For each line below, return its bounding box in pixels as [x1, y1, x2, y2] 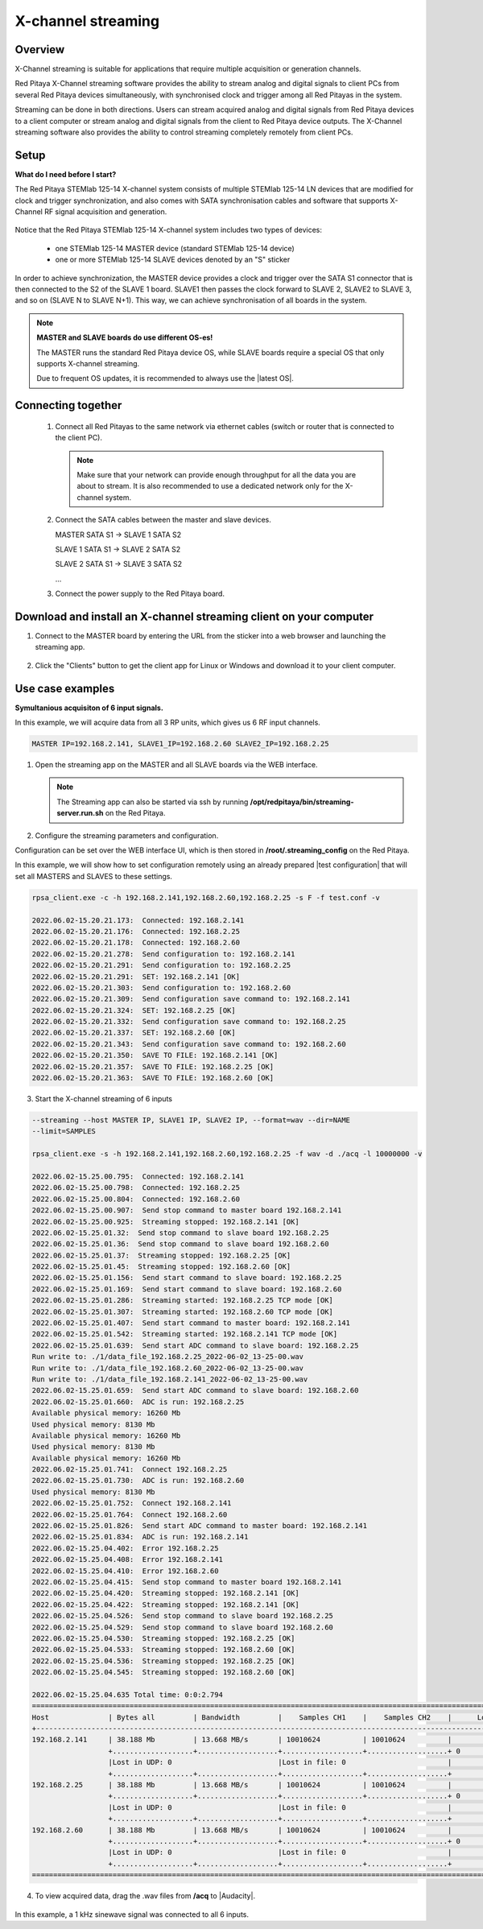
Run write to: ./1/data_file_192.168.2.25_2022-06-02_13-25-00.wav [31, 1353, 304, 1361]
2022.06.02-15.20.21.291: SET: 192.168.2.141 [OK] [31, 972, 241, 981]
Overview [14, 43, 65, 56]
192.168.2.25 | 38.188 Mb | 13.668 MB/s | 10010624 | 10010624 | [31, 1780, 452, 1790]
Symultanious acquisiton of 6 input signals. [14, 703, 164, 713]
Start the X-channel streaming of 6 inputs [35, 1094, 173, 1103]
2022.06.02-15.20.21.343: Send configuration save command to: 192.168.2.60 [31, 1039, 346, 1048]
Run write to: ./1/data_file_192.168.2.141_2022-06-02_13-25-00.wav [31, 1374, 308, 1384]
